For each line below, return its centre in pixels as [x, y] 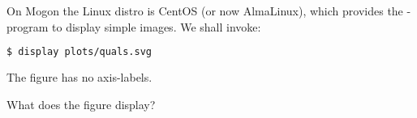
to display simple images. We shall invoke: [157, 26]
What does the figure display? [81, 104]
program [28, 26]
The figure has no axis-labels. [80, 76]
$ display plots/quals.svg [79, 52]
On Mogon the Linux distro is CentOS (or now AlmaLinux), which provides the [205, 10]
